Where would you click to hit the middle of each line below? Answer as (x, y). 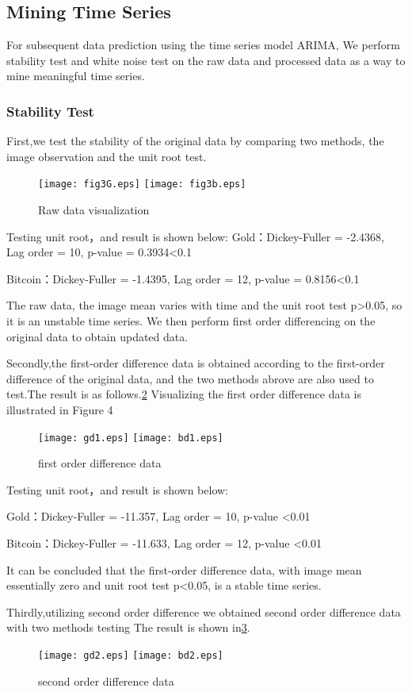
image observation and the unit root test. (107, 156)
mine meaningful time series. (76, 76)
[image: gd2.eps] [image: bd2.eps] (131, 655)
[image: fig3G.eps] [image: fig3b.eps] (142, 185)
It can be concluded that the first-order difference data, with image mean (184, 569)
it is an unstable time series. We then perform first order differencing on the (191, 321)
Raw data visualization (94, 210)
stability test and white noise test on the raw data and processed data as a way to (206, 60)
